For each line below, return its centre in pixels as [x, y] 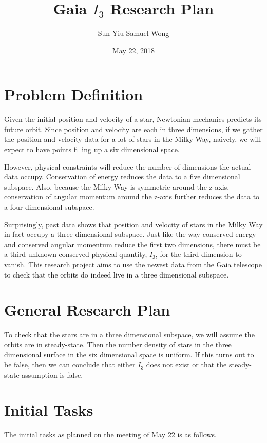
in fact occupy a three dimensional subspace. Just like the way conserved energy [130, 234]
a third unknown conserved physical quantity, [76, 254]
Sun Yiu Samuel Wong [133, 33]
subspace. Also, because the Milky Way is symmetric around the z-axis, [117, 186]
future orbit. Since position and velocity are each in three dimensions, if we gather [133, 129]
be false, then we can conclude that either [70, 365]
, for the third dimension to [198, 254]
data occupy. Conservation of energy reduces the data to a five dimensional [122, 177]
